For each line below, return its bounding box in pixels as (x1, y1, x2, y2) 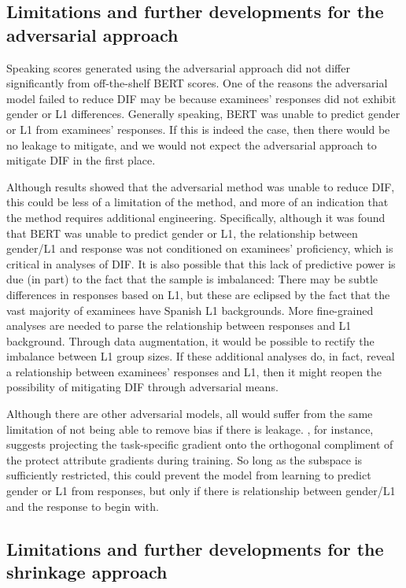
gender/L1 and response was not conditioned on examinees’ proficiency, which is (6, 240, 393, 257)
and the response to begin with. (6, 497, 159, 514)
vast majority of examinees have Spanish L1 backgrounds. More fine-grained (6, 301, 374, 318)
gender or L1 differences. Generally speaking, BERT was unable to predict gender (6, 105, 400, 122)
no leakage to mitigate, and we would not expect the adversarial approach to (6, 136, 377, 153)
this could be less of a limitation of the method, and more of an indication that (6, 194, 389, 210)
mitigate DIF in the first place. (6, 152, 156, 168)
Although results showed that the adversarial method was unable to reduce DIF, (6, 178, 395, 194)
